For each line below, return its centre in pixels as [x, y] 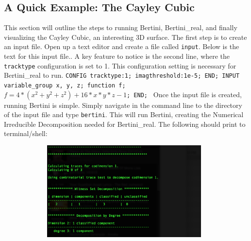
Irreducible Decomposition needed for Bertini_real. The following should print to [125, 124]
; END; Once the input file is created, [184, 94]
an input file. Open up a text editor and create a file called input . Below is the [122, 46]
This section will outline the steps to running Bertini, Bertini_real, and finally [121, 27]
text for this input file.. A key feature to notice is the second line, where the [117, 56]
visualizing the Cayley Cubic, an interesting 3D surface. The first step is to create [125, 37]
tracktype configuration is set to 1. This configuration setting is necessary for [120, 65]
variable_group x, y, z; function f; [65, 85]
